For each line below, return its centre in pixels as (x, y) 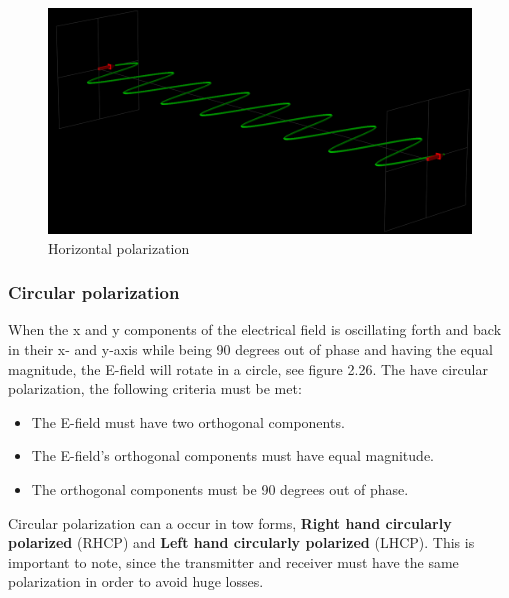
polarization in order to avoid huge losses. (136, 581)
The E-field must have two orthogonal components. (188, 421)
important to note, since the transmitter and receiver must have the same (233, 561)
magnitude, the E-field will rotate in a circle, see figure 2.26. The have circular (248, 368)
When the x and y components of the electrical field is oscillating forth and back (255, 329)
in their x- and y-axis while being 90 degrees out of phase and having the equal (250, 349)
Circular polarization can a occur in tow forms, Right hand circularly (230, 522)
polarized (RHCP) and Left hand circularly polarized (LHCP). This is (241, 542)
